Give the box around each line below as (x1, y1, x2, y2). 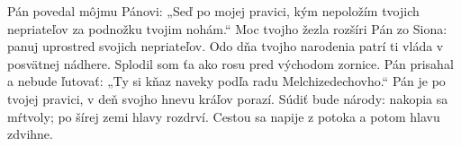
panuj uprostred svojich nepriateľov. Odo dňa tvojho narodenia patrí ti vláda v (7, 37, 444, 56)
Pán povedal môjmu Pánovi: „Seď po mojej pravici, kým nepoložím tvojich (7, 2, 420, 20)
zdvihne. (7, 125, 53, 143)
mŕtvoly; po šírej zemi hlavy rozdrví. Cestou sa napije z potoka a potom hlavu (7, 107, 440, 125)
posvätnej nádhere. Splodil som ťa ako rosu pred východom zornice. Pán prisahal (7, 54, 454, 73)
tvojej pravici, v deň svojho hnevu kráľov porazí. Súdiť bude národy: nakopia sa (7, 89, 448, 107)
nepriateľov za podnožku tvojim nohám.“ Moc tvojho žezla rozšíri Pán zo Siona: (7, 19, 447, 38)
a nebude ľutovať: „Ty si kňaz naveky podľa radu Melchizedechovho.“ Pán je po (7, 72, 446, 90)
